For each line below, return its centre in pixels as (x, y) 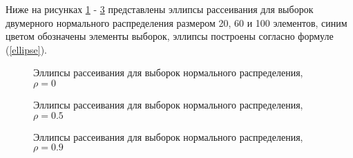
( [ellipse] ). (26, 49)
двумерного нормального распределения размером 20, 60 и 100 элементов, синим (176, 22)
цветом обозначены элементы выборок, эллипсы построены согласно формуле (170, 36)
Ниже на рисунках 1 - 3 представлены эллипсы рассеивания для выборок (160, 9)
